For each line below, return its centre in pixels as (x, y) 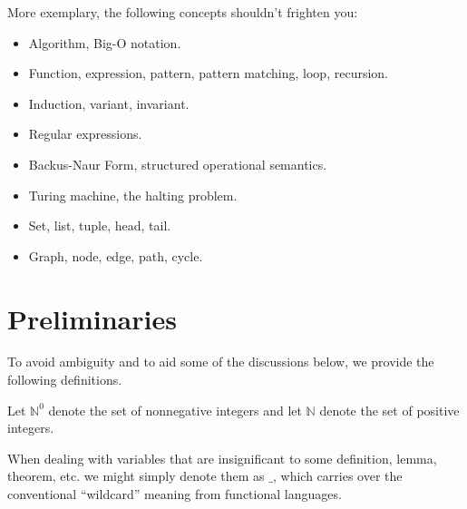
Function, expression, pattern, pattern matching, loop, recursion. (208, 73)
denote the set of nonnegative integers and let (175, 410)
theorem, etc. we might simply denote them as (136, 476)
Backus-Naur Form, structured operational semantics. (178, 164)
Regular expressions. (85, 134)
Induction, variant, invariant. (109, 103)
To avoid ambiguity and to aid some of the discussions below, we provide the (221, 362)
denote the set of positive (389, 410)
